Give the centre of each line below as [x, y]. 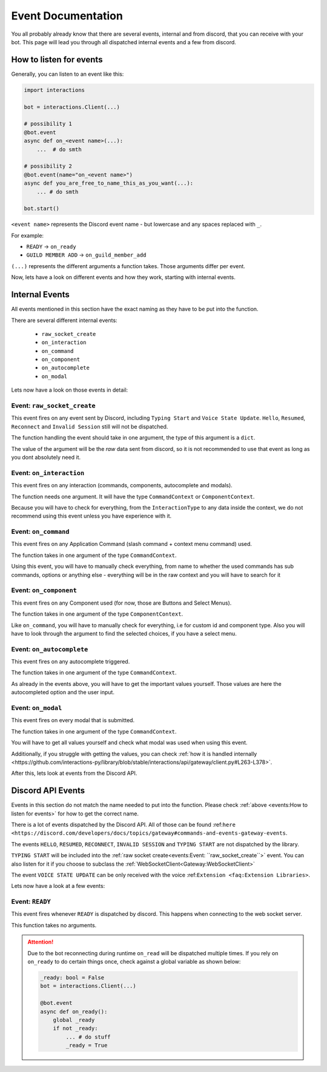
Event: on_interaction [48, 473]
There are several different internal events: [64, 320]
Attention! [41, 942]
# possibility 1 [48, 124]
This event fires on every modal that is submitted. [73, 720]
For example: [28, 235]
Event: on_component [44, 590]
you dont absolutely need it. [46, 457]
